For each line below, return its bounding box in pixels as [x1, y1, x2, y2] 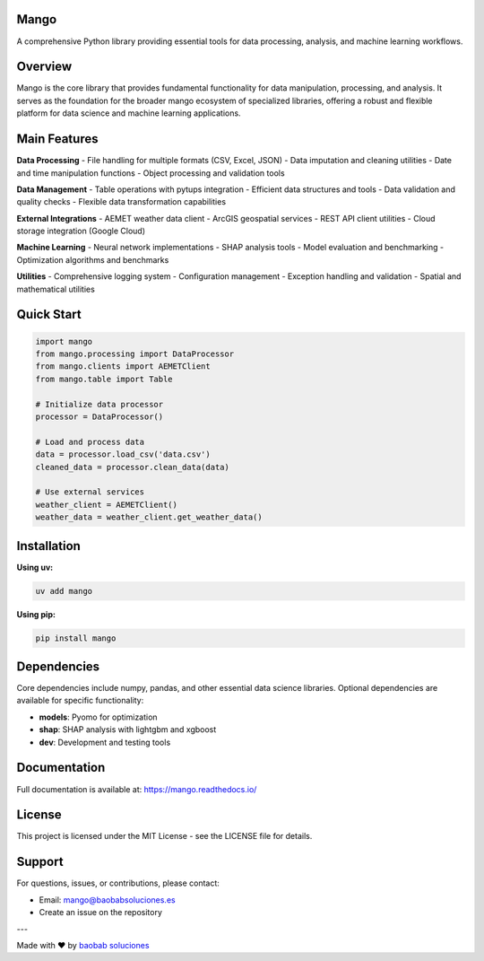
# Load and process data [35, 436, 145, 447]
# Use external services [35, 487, 145, 497]
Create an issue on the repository [39, 907, 163, 918]
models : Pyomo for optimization [39, 712, 158, 722]
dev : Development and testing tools [39, 737, 171, 747]
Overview [16, 59, 73, 74]
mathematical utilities [16, 284, 96, 294]
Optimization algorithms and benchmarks [16, 254, 169, 265]
